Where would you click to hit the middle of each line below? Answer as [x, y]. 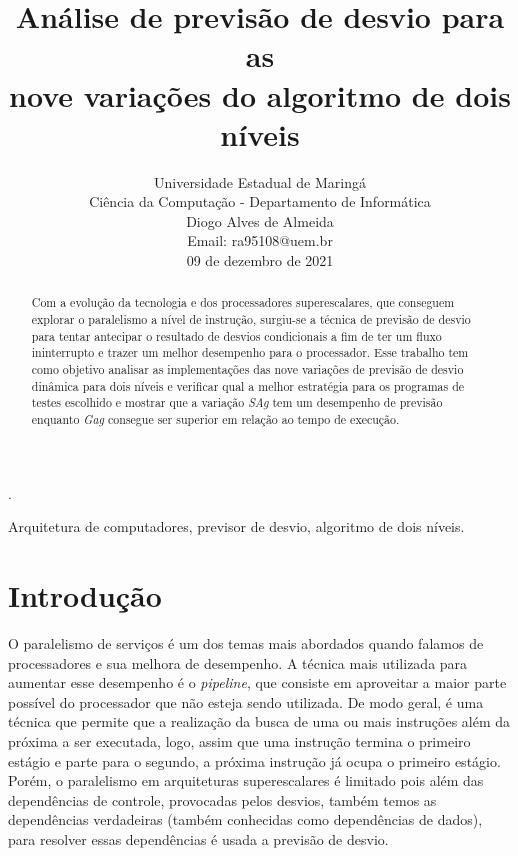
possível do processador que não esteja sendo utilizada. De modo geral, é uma [246, 701]
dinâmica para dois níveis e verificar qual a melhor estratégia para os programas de [248, 385]
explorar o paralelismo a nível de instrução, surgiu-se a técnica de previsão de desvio [251, 319]
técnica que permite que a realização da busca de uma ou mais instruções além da [259, 721]
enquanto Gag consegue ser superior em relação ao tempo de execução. [215, 419]
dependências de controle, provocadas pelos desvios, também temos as [222, 799]
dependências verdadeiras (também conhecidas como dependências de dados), [245, 819]
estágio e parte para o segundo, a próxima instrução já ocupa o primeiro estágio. [254, 760]
